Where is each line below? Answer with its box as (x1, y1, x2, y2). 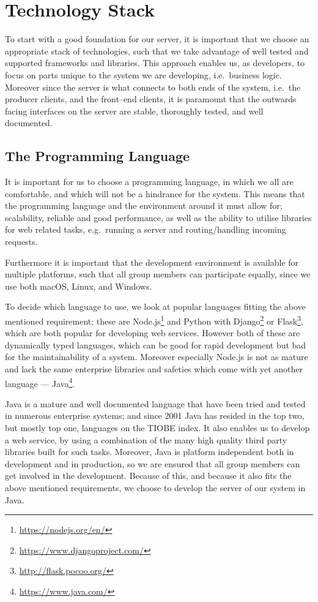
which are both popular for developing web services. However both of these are (5, 326, 300, 339)
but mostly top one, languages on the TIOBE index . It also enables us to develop (5, 421, 310, 434)
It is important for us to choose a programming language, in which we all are (5, 175, 294, 188)
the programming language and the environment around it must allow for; (5, 199, 283, 212)
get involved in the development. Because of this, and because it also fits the (5, 469, 292, 482)
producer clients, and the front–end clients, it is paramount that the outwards (5, 92, 297, 105)
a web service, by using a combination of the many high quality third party (5, 433, 287, 446)
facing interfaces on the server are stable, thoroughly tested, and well (5, 104, 264, 117)
